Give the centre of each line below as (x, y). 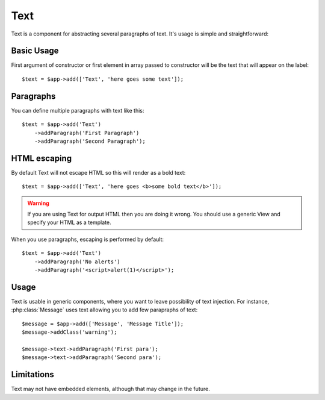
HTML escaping (42, 158)
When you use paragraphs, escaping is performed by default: (88, 239)
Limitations (32, 374)
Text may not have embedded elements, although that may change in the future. (110, 389)
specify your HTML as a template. (69, 222)
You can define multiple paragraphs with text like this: (78, 110)
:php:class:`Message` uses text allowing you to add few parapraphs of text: (104, 310)
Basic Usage (35, 51)
